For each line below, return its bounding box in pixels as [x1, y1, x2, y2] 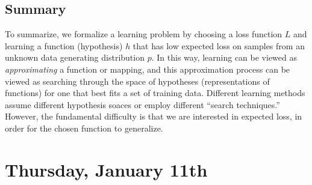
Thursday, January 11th [5, 157, 208, 181]
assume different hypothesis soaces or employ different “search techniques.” [5, 98, 280, 111]
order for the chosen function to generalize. [5, 121, 163, 134]
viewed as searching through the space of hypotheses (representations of [5, 74, 270, 87]
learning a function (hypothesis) [5, 39, 123, 52]
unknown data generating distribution [5, 51, 145, 64]
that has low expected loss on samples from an [133, 39, 305, 52]
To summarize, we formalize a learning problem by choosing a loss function [5, 28, 282, 40]
